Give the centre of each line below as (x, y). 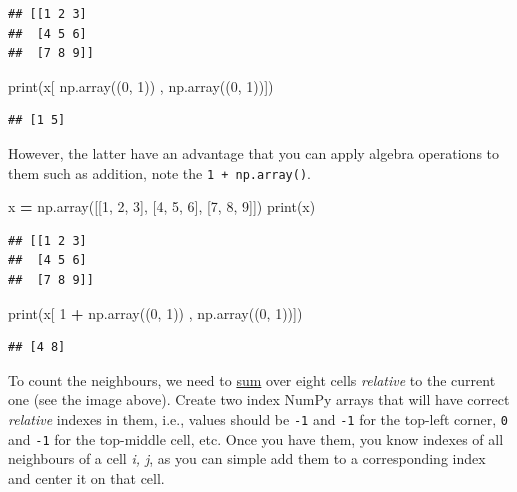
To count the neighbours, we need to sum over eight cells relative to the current (252, 379)
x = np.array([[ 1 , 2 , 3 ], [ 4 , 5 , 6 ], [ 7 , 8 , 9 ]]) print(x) (162, 206)
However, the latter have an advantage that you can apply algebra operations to (254, 152)
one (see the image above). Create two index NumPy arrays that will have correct (259, 399)
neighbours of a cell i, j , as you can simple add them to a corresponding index (247, 458)
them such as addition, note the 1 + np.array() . (160, 172)
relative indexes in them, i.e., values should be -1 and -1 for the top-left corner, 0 (258, 418)
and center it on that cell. (86, 477)
